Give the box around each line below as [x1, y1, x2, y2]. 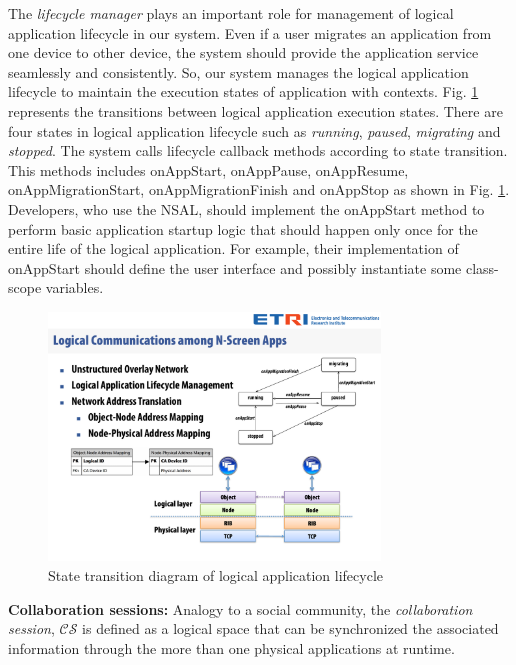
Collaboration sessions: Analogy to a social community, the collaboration [8, 598, 473, 619]
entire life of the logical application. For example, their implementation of [8, 238, 459, 259]
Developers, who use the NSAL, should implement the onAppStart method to [8, 198, 485, 219]
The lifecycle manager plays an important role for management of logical [8, 3, 454, 23]
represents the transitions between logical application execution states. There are [8, 100, 503, 121]
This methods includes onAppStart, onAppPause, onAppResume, [8, 159, 409, 180]
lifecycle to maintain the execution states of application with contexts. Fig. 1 [8, 81, 479, 102]
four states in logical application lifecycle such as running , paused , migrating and [8, 120, 501, 141]
